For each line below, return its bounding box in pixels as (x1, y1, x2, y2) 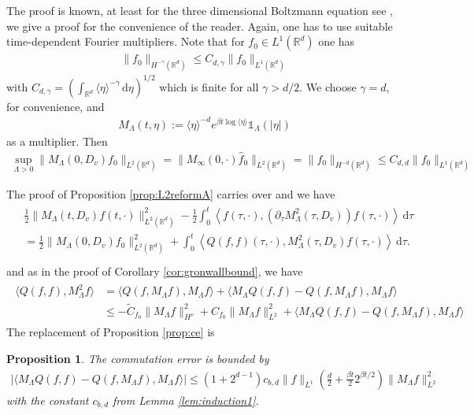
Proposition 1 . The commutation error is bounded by (6, 350, 269, 366)
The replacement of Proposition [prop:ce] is (6, 324, 215, 340)
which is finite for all (159, 78, 259, 94)
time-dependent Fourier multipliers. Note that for (6, 33, 245, 50)
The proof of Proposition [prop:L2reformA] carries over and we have (6, 185, 335, 202)
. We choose (299, 78, 357, 94)
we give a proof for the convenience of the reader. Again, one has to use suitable (6, 17, 393, 34)
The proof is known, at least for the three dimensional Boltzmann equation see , (6, 2, 394, 18)
